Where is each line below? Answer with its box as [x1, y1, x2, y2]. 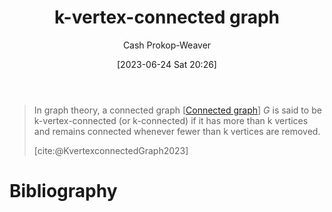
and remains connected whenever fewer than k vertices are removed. [33, 125, 321, 137]
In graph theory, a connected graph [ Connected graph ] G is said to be [33, 104, 322, 116]
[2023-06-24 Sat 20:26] [117, 58, 217, 70]
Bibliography [9, 180, 118, 203]
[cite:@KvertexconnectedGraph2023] [33, 144, 189, 156]
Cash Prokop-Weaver [122, 39, 212, 51]
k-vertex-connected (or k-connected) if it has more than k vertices [33, 114, 309, 126]
